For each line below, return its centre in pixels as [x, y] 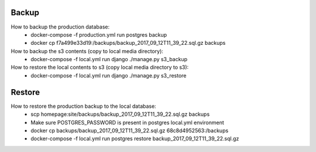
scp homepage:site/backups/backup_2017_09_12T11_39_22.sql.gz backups [120, 114]
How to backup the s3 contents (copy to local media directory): [87, 51]
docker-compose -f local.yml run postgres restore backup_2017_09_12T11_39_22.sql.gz [135, 139]
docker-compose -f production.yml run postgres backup [99, 34]
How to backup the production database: [60, 27]
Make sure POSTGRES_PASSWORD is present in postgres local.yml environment [128, 122]
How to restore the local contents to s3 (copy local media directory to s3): [100, 68]
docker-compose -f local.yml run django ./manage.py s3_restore [109, 75]
